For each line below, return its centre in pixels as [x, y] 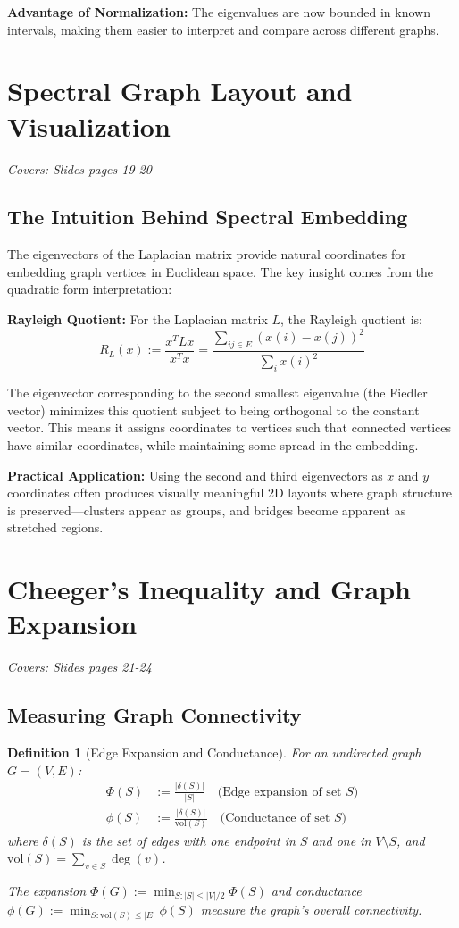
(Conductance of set [275, 819]
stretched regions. [55, 527]
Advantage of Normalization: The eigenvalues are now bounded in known [219, 12]
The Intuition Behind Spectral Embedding [208, 217]
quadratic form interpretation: [90, 289]
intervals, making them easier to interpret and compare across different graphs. [223, 29]
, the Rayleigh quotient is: [351, 319]
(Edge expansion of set [280, 792]
